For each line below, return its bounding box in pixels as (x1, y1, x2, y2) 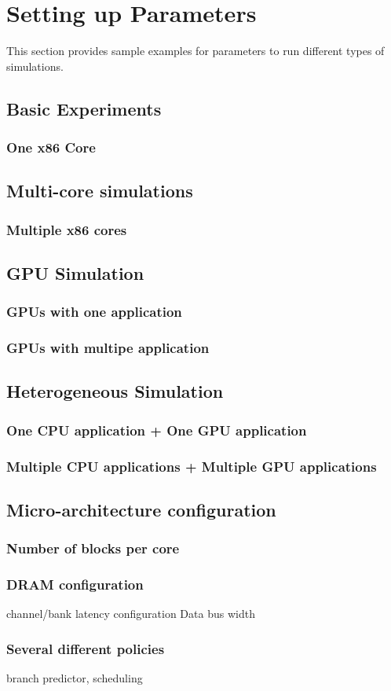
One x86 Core (6, 138, 96, 157)
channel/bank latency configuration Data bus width (6, 605, 255, 622)
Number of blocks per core (6, 538, 180, 558)
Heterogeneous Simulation (6, 379, 224, 403)
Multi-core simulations (6, 178, 193, 203)
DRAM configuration (6, 575, 144, 594)
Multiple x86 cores (6, 219, 127, 239)
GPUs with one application (6, 302, 182, 322)
